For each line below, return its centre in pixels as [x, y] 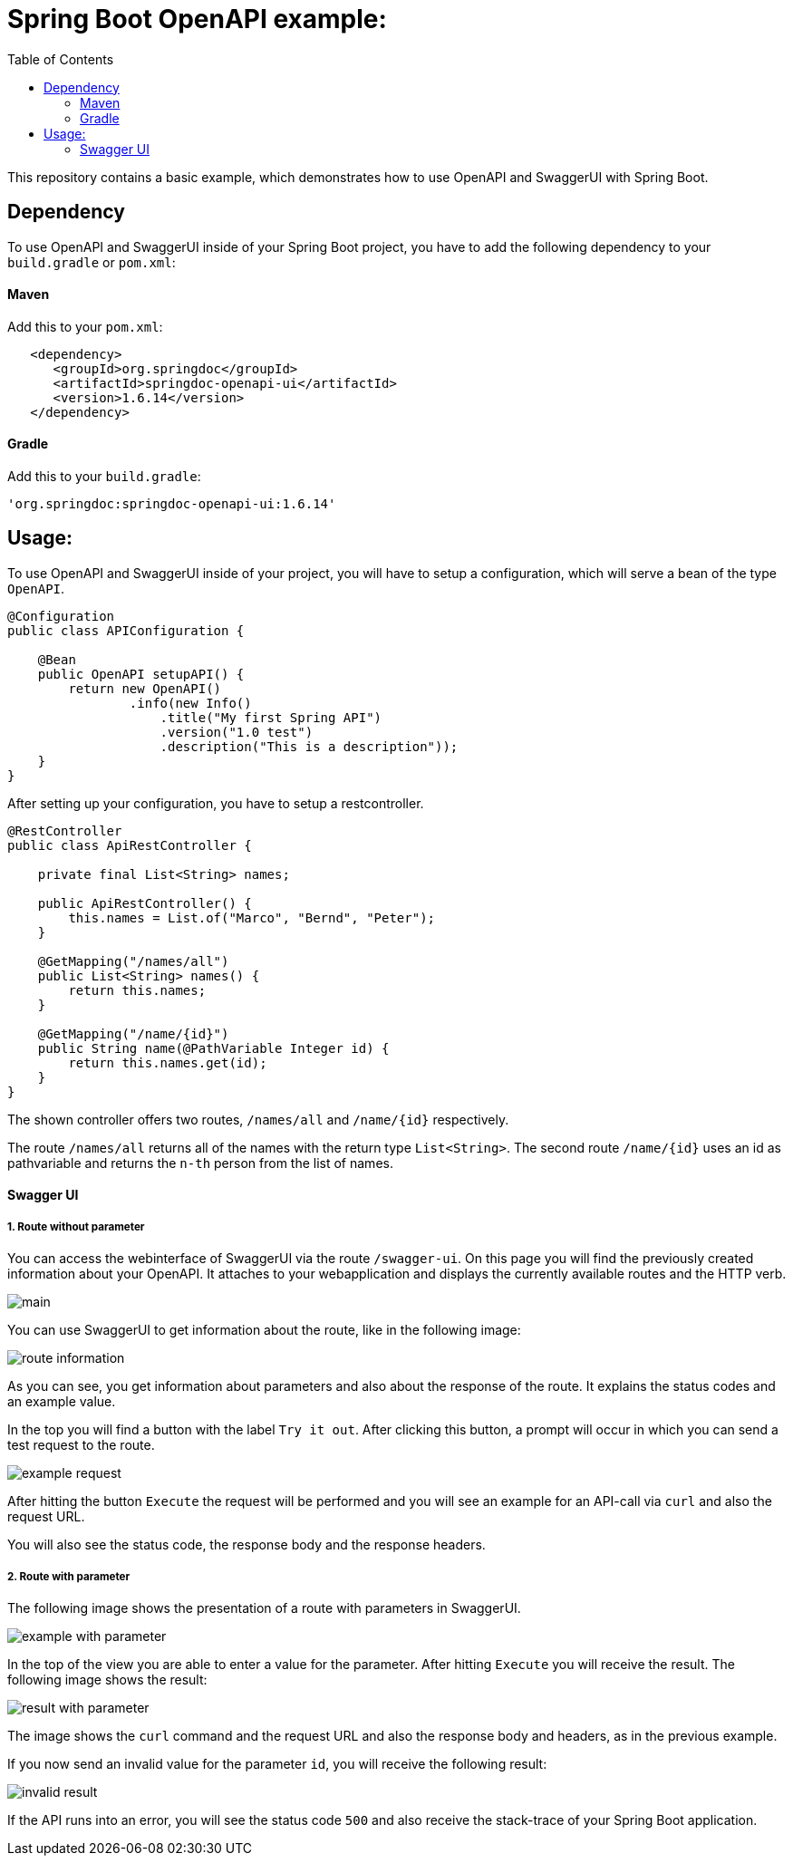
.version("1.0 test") [237, 732]
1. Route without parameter [76, 1226]
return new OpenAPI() [145, 688]
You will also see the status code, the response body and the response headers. [247, 1545]
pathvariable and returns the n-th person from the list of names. [200, 1163]
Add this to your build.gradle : [104, 477]
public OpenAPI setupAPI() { [141, 674]
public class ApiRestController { [130, 845]
